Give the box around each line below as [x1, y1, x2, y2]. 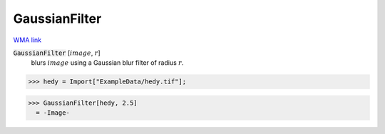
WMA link [13, 36, 42, 44]
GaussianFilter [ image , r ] [13, 48, 101, 57]
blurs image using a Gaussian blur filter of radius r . [31, 58, 184, 67]
